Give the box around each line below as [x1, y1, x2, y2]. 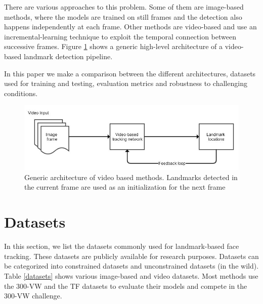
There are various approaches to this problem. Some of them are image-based [4, 2, 244, 12]
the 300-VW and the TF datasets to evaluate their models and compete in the [4, 280, 247, 291]
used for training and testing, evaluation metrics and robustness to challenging [4, 78, 247, 89]
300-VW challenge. [4, 290, 62, 301]
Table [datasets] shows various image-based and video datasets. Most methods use [4, 270, 258, 281]
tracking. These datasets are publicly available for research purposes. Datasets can [4, 250, 259, 261]
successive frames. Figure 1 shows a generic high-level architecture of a [4, 41, 223, 52]
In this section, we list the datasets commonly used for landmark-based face [4, 241, 239, 251]
